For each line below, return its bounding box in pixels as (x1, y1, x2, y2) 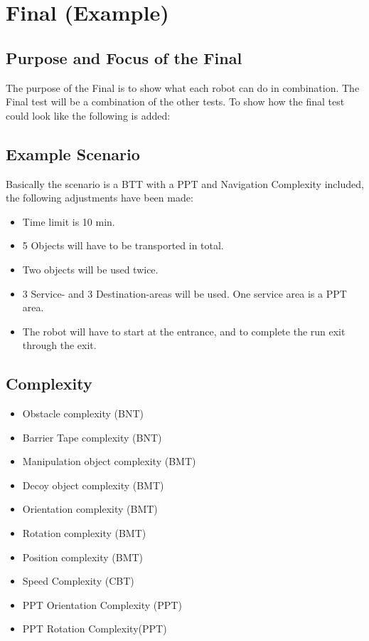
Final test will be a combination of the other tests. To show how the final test (6, 94, 345, 109)
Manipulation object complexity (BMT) (22, 454, 196, 469)
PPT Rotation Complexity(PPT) (22, 621, 167, 636)
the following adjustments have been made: (6, 190, 193, 205)
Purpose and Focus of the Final (6, 46, 242, 68)
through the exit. (22, 338, 97, 353)
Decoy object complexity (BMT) (22, 477, 164, 492)
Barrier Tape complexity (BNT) (22, 429, 162, 444)
